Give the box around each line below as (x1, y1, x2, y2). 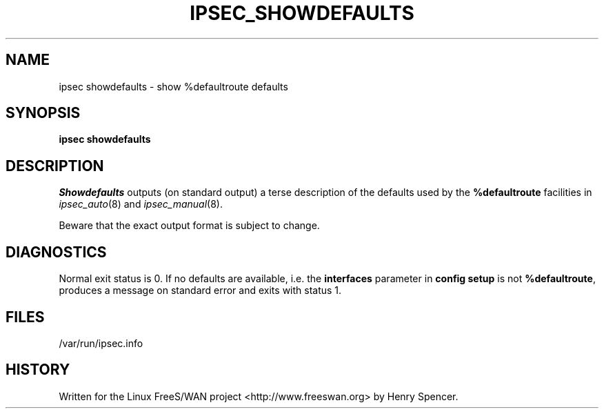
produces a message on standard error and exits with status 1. (59, 284, 342, 297)
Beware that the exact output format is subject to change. (59, 219, 320, 232)
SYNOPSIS (6, 104, 81, 122)
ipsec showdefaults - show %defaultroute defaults (59, 80, 288, 92)
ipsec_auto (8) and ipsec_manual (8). (59, 198, 223, 210)
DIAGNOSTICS (6, 243, 107, 261)
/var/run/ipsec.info (59, 337, 143, 349)
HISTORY (6, 361, 70, 379)
